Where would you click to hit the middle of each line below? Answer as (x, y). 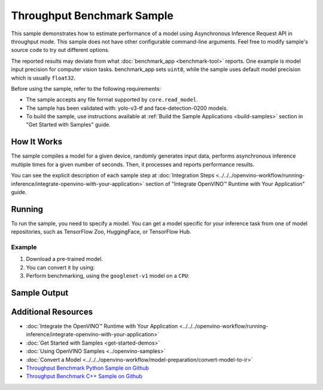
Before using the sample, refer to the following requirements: (86, 88)
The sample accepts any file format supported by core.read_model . (112, 100)
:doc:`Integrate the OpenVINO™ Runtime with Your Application (102, 326)
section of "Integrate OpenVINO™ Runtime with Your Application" (225, 184)
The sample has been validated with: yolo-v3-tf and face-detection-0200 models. (127, 108)
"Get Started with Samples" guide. (68, 125)
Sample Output (40, 293)
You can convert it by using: (60, 267)
